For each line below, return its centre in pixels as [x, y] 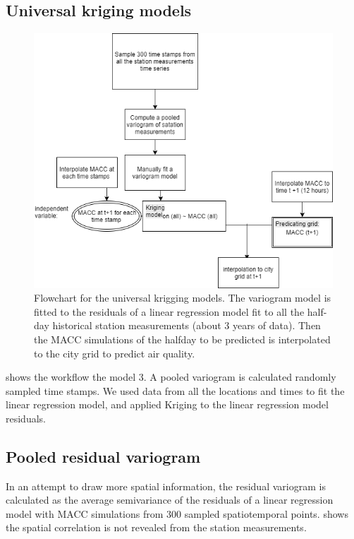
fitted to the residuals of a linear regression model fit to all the [169, 311]
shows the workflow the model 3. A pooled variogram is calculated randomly [171, 377]
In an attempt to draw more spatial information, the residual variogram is [166, 486]
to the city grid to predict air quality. [115, 353]
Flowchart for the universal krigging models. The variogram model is [183, 298]
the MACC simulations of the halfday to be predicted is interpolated [182, 339]
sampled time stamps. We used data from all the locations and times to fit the [175, 390]
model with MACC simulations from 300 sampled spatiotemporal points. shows [177, 513]
